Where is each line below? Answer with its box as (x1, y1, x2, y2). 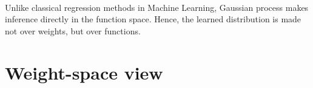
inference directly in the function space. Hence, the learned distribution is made (5, 13, 301, 25)
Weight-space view (5, 60, 163, 84)
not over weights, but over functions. (5, 24, 141, 37)
